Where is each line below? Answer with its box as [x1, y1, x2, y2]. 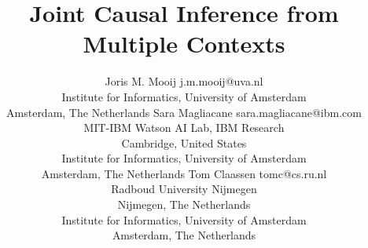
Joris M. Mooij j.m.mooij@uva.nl [105, 73, 263, 89]
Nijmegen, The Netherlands [117, 196, 251, 213]
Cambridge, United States [121, 134, 247, 151]
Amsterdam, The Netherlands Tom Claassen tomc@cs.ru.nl [41, 165, 327, 181]
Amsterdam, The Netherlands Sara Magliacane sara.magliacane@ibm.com [6, 104, 362, 120]
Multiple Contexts [83, 27, 285, 60]
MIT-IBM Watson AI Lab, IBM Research [83, 119, 285, 136]
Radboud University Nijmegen [111, 181, 257, 197]
